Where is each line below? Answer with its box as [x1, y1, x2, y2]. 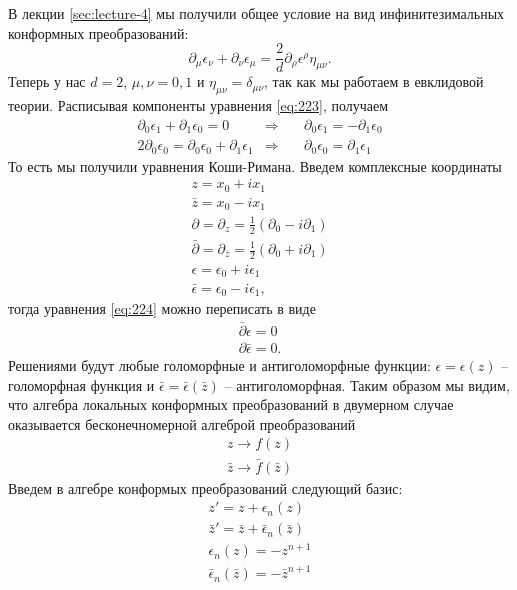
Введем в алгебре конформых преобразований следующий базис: [8, 477, 403, 498]
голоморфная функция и [8, 374, 155, 395]
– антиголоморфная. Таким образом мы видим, [224, 374, 510, 395]
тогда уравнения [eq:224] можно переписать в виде [8, 298, 316, 319]
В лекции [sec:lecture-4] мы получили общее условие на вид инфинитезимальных [8, 3, 505, 23]
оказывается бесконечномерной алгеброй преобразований [8, 413, 356, 434]
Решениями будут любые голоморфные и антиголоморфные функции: [8, 354, 431, 375]
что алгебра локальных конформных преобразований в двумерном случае [8, 394, 454, 415]
